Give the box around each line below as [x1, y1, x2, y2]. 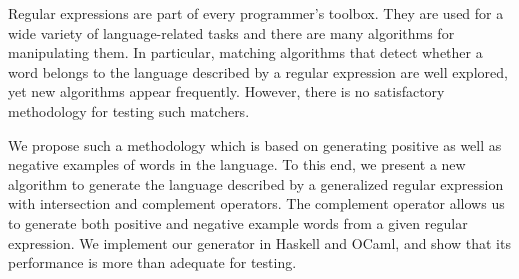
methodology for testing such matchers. [8, 100, 250, 121]
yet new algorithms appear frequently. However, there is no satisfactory [8, 81, 445, 102]
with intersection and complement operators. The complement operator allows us [8, 193, 505, 214]
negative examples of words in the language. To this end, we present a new [8, 154, 466, 175]
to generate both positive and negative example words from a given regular [8, 212, 468, 233]
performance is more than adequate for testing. [8, 252, 297, 273]
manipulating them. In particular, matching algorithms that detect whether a [8, 42, 483, 63]
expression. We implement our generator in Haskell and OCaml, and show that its [8, 232, 511, 253]
